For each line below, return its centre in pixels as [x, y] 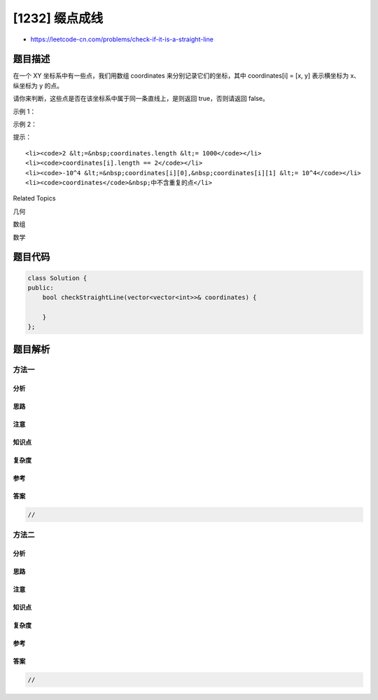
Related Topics [34, 198]
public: [41, 288]
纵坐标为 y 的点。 [38, 85]
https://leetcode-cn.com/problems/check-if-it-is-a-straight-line [122, 39]
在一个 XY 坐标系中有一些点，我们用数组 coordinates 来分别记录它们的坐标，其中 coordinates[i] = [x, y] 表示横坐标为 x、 [187, 76]
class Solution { [57, 278]
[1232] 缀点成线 [58, 18]
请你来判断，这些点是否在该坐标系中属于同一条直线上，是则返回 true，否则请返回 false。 [141, 99]
